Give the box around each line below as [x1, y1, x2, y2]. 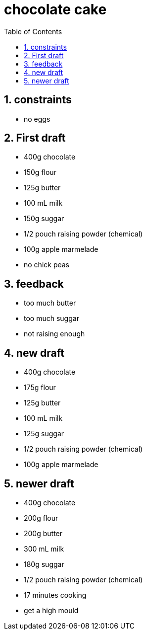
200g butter [24, 529, 63, 538]
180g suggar [24, 559, 64, 568]
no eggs [24, 114, 50, 123]
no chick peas [24, 260, 70, 269]
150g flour [24, 168, 56, 177]
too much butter [24, 299, 76, 308]
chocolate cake [4, 1, 107, 18]
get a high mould [24, 606, 79, 615]
